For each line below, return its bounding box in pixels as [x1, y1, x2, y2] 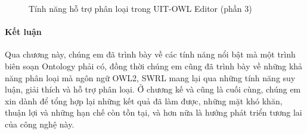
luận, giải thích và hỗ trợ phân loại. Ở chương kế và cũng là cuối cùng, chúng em [5, 83, 301, 95]
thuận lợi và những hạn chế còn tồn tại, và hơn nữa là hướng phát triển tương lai [5, 106, 302, 119]
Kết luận [5, 25, 42, 38]
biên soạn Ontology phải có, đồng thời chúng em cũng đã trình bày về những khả [5, 59, 303, 72]
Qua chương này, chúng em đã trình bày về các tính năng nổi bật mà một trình [5, 48, 296, 60]
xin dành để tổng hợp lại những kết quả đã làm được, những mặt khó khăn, [5, 94, 283, 107]
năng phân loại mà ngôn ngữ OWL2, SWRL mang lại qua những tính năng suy [5, 71, 296, 84]
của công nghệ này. [5, 117, 75, 130]
